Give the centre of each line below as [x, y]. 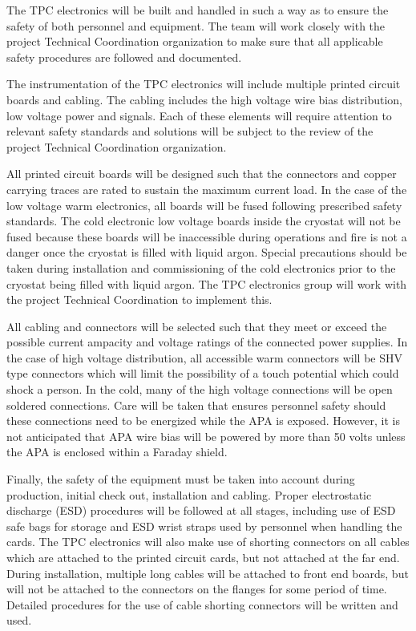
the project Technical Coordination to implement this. [139, 299]
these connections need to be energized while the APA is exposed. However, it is [203, 421]
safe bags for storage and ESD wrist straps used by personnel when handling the [204, 526]
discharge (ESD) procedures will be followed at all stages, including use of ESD [201, 510]
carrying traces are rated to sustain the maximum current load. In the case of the [207, 189]
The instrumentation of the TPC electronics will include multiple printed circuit [204, 84]
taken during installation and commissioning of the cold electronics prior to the [201, 267]
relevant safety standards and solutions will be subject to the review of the [190, 131]
